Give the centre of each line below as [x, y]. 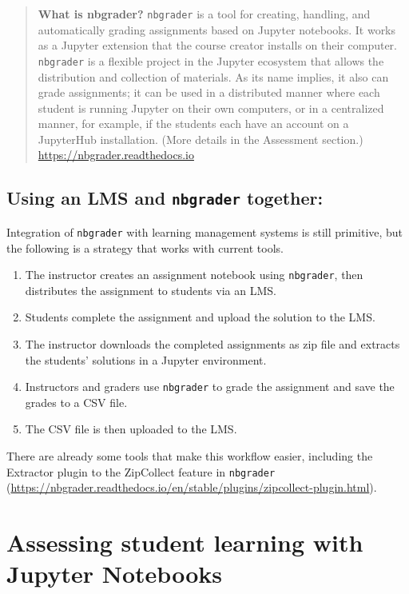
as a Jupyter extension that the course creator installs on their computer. [217, 45]
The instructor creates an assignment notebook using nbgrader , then [194, 275]
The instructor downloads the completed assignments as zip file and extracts [212, 343]
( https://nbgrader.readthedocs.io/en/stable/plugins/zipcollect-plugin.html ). [192, 487]
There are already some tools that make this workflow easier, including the [190, 455]
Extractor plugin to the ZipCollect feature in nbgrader [141, 471]
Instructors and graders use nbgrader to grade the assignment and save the [210, 387]
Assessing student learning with [185, 542]
